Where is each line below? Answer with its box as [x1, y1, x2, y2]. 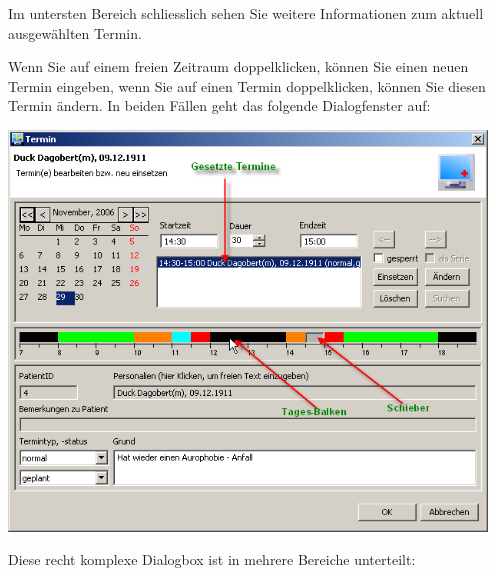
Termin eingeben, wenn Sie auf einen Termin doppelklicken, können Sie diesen [8, 75, 486, 96]
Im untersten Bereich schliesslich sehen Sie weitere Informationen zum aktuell [8, 3, 484, 23]
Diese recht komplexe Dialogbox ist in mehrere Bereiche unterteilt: [8, 549, 416, 570]
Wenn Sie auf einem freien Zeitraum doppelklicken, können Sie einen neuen [8, 56, 469, 77]
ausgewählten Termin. [8, 22, 142, 43]
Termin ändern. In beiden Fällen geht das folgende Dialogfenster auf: [8, 95, 431, 116]
